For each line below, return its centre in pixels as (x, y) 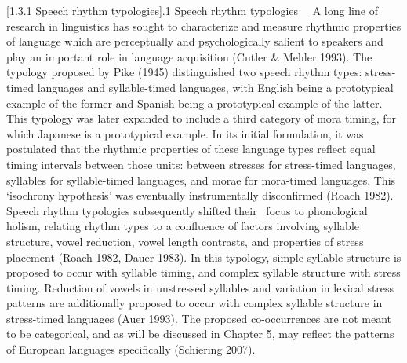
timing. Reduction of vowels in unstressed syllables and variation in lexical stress (200, 287)
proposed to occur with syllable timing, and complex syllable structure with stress (203, 272)
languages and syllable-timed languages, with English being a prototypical (215, 87)
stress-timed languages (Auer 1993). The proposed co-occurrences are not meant (199, 318)
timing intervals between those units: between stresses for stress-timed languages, (201, 164)
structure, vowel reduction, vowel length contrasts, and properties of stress (185, 241)
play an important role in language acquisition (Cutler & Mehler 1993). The (189, 56)
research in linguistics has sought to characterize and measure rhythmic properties (204, 26)
